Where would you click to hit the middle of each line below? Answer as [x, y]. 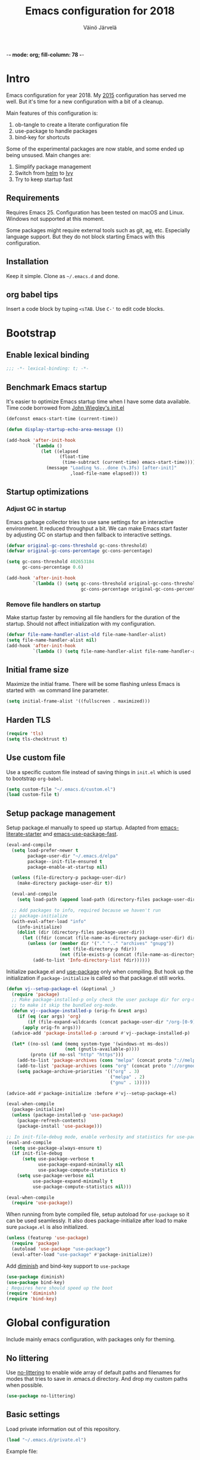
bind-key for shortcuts [42, 137]
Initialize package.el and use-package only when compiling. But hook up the [100, 971]
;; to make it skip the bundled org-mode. [65, 1005]
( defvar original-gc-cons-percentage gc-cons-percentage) [79, 551]
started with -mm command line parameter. [57, 690]
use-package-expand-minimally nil [81, 1165]
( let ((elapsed [60, 451]
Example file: [22, 1451]
